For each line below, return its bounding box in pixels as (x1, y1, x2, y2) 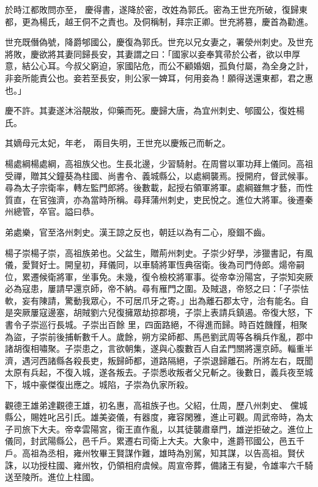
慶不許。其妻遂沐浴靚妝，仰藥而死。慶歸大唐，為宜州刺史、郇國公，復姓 (5, 104, 296, 117)
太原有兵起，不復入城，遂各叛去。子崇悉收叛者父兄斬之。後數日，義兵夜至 (5, 366, 305, 379)
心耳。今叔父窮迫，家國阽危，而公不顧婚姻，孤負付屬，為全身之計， (39, 59, 313, 72)
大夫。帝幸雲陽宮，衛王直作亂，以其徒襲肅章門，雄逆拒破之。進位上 (39, 422, 313, 435)
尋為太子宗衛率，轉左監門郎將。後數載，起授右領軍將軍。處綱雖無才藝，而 (5, 181, 305, 194)
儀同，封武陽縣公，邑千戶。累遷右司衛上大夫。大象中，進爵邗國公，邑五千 (5, 434, 305, 447)
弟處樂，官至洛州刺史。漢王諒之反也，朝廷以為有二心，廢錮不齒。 (5, 225, 270, 238)
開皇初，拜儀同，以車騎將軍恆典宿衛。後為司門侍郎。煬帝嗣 (64, 258, 305, 271)
